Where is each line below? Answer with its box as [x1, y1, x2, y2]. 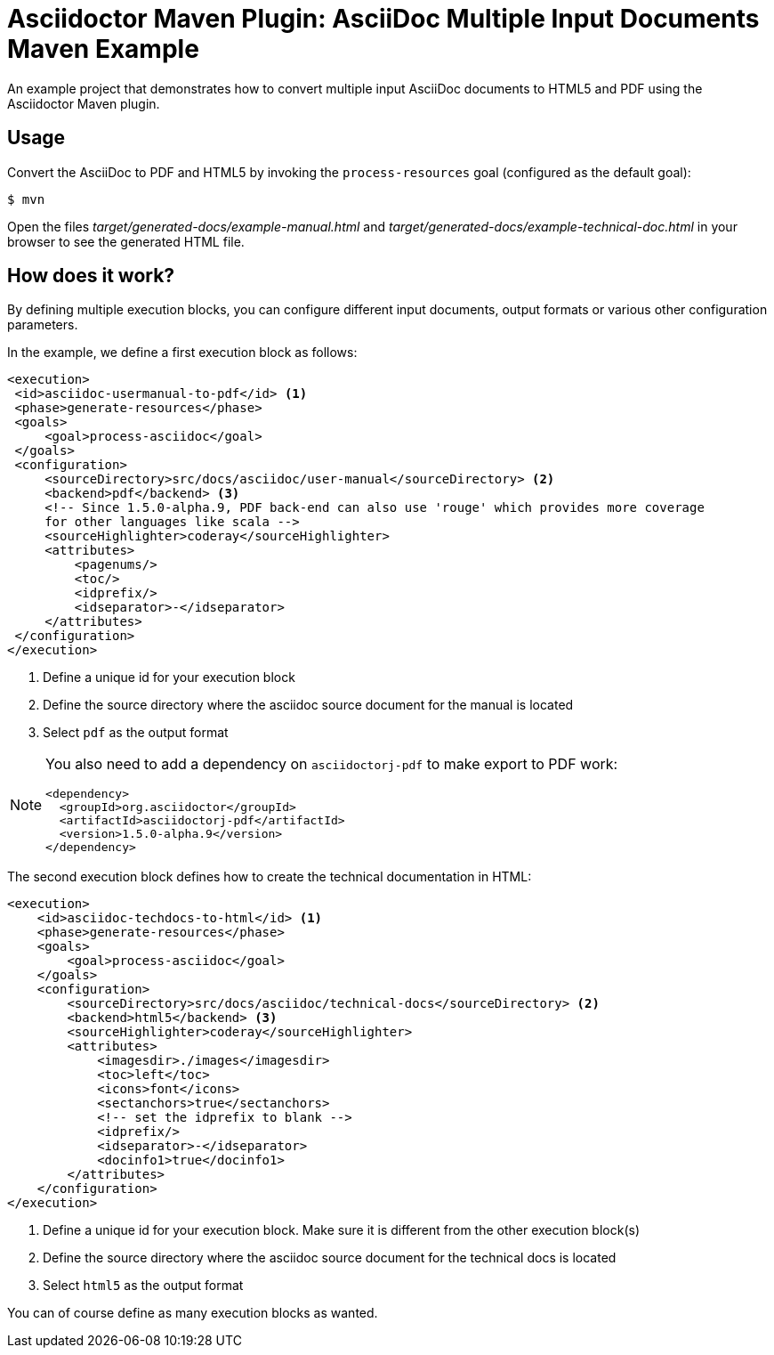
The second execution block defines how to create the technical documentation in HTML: [7, 869, 532, 885]
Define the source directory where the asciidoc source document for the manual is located [43, 697, 574, 713]
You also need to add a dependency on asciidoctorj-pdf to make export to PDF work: [45, 755, 618, 774]
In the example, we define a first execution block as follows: [7, 345, 358, 361]
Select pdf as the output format [43, 725, 229, 741]
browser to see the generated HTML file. [7, 233, 245, 249]
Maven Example [7, 34, 199, 64]
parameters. [7, 317, 78, 333]
